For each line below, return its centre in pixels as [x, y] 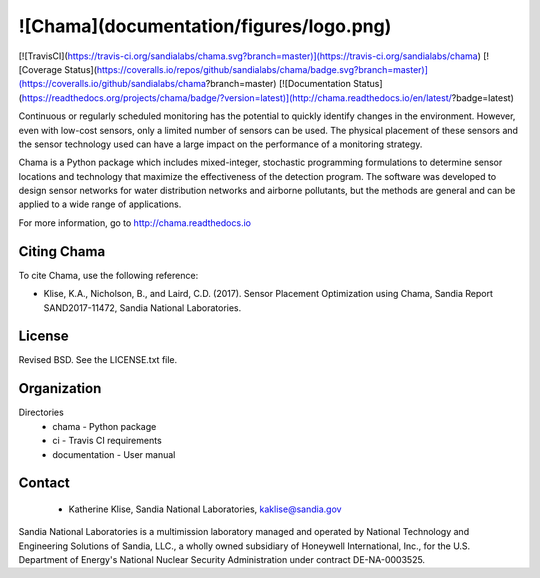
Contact [44, 483]
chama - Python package [104, 426]
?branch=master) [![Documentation [278, 84]
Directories [41, 412]
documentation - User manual [114, 454]
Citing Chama [62, 251]
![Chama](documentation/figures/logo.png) [205, 26]
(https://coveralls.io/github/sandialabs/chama [112, 84]
